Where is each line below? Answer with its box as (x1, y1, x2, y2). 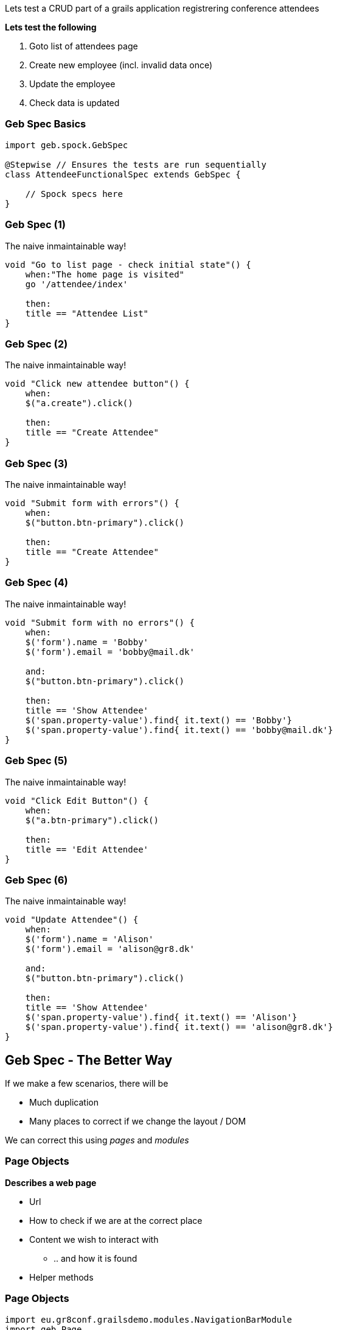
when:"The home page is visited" (25, 269, 185, 279)
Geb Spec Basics (5, 118, 86, 130)
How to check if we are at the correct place (29, 1215, 203, 1226)
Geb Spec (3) (5, 457, 68, 470)
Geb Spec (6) (5, 873, 68, 886)
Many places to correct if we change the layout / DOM (29, 1116, 246, 1127)
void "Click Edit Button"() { (5, 795, 149, 806)
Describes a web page (5, 1177, 97, 1188)
